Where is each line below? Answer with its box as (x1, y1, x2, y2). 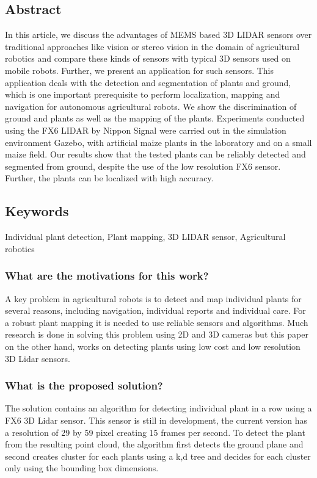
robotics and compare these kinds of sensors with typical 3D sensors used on (5, 52, 291, 65)
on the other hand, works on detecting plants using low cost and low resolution (5, 339, 301, 352)
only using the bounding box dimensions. (5, 462, 159, 474)
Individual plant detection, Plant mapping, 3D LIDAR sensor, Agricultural (5, 230, 286, 243)
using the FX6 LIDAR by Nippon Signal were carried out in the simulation (5, 123, 286, 136)
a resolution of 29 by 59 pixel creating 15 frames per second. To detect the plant (5, 425, 305, 438)
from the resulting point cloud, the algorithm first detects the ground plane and (5, 438, 304, 451)
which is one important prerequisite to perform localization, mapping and (5, 88, 280, 101)
